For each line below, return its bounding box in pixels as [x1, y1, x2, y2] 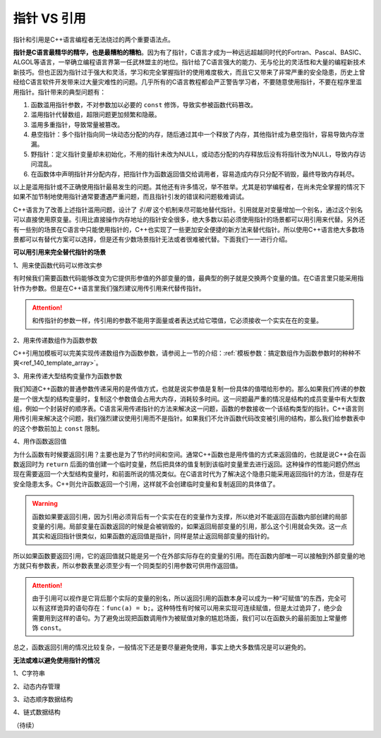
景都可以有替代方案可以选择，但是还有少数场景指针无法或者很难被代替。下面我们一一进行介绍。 [13, 235, 291, 243]
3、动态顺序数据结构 [13, 695, 73, 703]
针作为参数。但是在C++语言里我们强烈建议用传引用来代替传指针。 [13, 284, 205, 292]
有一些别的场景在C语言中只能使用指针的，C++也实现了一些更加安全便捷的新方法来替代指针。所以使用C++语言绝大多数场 [13, 225, 365, 234]
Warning [32, 500, 58, 508]
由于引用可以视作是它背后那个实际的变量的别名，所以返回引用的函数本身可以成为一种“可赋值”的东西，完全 [32, 593, 341, 603]
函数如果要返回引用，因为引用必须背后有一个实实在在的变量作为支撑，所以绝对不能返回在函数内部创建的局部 [32, 512, 347, 521]
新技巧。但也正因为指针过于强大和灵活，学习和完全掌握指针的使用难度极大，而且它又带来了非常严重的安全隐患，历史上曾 [13, 68, 365, 76]
